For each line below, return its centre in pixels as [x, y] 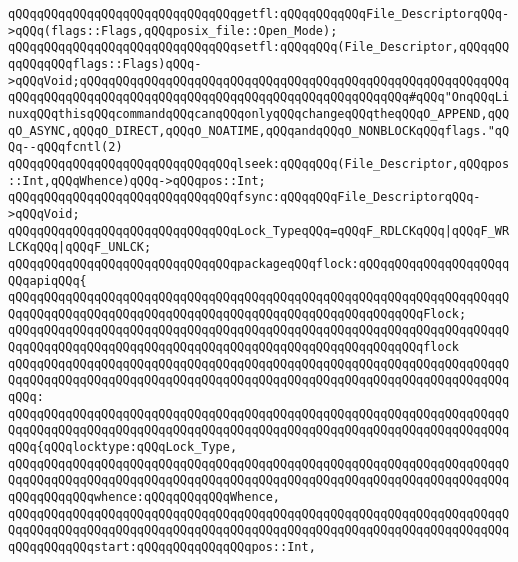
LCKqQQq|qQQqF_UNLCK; [80, 247]
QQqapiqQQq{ [47, 280]
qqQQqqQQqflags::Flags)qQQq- [105, 63]
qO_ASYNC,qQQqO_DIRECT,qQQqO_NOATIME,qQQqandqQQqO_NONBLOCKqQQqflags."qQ [259, 130]
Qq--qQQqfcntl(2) [65, 147]
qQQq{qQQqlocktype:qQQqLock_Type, [123, 447]
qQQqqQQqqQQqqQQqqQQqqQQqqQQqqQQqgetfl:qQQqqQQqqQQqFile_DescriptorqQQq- [259, 14]
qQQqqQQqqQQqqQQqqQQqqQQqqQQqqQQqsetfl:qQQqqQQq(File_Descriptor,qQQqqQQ [259, 47]
